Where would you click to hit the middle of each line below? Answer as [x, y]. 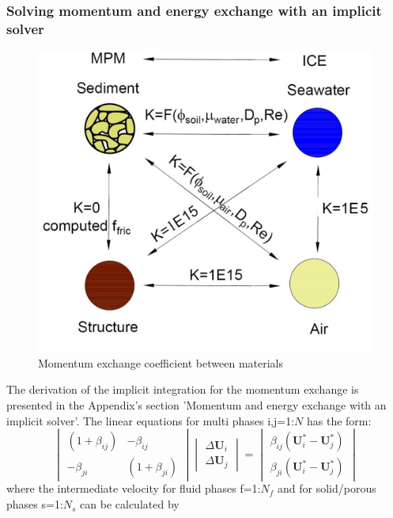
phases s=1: [35, 504]
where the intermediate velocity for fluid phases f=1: [134, 488]
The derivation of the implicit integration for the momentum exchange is [183, 389]
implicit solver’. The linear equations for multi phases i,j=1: [151, 420]
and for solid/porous [327, 488]
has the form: [339, 420]
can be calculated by [130, 504]
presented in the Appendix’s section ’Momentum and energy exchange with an [196, 405]
